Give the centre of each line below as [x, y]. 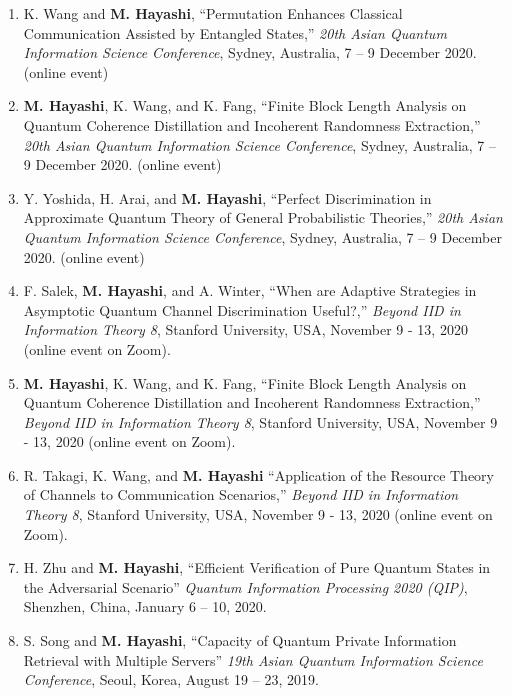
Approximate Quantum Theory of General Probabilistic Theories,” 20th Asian [263, 217]
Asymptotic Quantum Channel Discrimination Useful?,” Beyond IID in [242, 309]
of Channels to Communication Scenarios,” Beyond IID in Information [241, 494]
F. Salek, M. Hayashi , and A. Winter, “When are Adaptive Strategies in [250, 290]
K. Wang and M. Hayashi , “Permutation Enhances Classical [213, 13]
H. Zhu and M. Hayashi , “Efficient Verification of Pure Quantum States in [257, 567]
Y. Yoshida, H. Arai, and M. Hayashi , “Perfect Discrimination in [227, 197]
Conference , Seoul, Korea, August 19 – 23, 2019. [171, 679]
